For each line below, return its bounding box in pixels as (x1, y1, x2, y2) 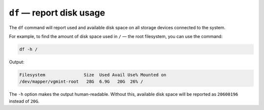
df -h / (19, 46, 38, 52)
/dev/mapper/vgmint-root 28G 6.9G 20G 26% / (19, 79, 144, 85)
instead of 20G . (9, 98, 40, 104)
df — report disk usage (9, 7, 105, 18)
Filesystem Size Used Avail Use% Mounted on (19, 72, 167, 77)
